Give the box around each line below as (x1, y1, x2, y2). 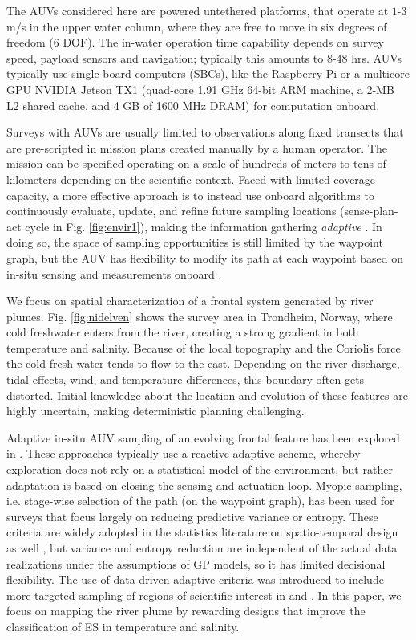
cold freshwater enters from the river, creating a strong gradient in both (6, 324, 359, 340)
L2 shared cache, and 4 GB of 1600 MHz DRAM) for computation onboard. (6, 96, 380, 113)
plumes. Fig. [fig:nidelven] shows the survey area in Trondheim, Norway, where (6, 308, 393, 324)
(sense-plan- (340, 202, 398, 219)
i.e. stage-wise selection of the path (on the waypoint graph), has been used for (6, 492, 394, 509)
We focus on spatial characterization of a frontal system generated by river (6, 292, 374, 309)
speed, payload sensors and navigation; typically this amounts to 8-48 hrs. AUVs (6, 49, 402, 66)
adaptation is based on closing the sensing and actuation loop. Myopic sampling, (6, 476, 402, 493)
